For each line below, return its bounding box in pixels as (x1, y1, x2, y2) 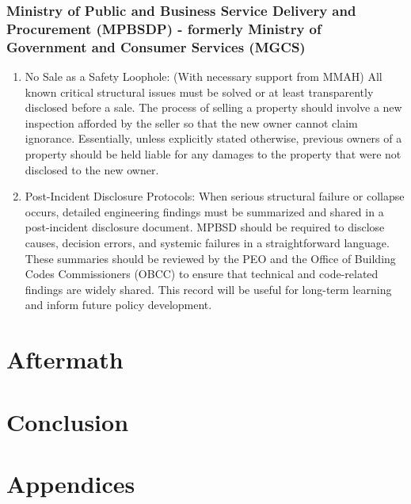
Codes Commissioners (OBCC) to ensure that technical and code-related (25, 265, 379, 282)
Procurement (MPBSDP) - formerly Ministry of (6, 18, 322, 38)
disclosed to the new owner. (25, 161, 159, 178)
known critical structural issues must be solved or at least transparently (25, 83, 374, 100)
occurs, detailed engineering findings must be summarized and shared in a (25, 203, 384, 220)
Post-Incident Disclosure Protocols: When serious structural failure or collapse (25, 188, 405, 204)
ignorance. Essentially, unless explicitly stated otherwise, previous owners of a (25, 130, 402, 147)
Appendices (6, 467, 135, 499)
